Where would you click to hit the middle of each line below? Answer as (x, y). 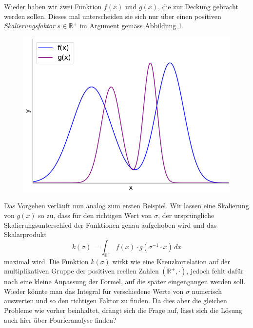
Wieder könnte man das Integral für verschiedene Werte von (94, 291)
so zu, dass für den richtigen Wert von (95, 215)
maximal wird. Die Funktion (46, 261)
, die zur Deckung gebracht (198, 6)
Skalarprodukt (25, 234)
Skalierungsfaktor (29, 26)
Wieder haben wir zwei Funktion (53, 6)
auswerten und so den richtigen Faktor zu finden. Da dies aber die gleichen (116, 301)
